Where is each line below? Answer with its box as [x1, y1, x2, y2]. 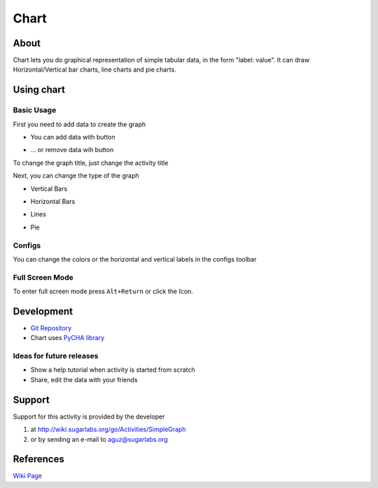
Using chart [13, 84, 66, 96]
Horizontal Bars [30, 197, 76, 205]
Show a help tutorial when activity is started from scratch [30, 365, 195, 374]
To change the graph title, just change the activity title [13, 158, 169, 167]
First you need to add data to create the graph [13, 120, 146, 128]
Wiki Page [13, 472, 42, 480]
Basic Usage [13, 105, 57, 115]
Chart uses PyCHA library [30, 334, 105, 342]
